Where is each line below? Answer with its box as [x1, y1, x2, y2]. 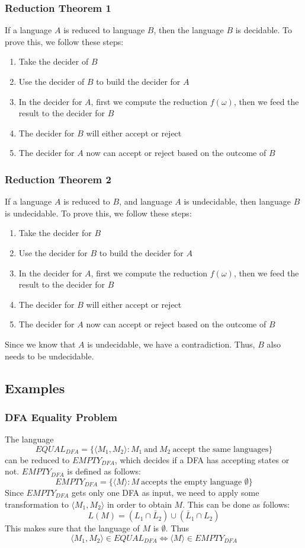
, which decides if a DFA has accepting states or [114, 453, 290, 466]
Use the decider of [18, 75, 85, 87]
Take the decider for [18, 227, 92, 239]
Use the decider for [18, 246, 88, 259]
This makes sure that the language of [5, 522, 140, 534]
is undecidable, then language [184, 195, 291, 208]
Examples [5, 378, 65, 397]
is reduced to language [63, 24, 145, 36]
